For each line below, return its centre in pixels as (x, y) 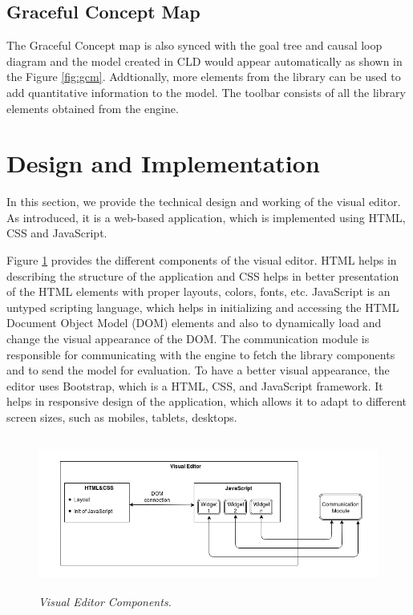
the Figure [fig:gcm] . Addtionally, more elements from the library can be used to (204, 77)
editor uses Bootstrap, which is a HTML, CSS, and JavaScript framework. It (195, 385)
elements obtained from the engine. (93, 108)
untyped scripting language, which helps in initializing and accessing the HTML (203, 307)
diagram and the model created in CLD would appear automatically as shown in (204, 61)
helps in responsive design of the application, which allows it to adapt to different (207, 401)
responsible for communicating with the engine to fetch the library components (201, 354)
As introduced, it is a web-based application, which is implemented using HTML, (206, 217)
